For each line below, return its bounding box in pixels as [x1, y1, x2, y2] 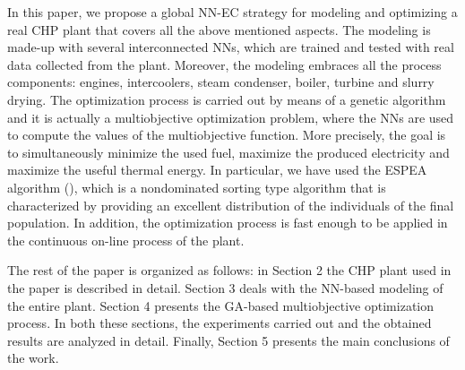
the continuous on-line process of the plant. [7, 230, 245, 249]
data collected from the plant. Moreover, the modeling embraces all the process [7, 55, 442, 73]
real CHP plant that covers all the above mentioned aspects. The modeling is [7, 20, 431, 39]
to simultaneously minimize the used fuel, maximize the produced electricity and [7, 142, 450, 161]
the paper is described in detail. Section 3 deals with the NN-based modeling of [7, 278, 443, 297]
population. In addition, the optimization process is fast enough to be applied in [7, 213, 448, 232]
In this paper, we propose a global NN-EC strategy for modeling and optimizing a [7, 3, 458, 21]
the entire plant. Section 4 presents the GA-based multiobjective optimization [7, 296, 435, 314]
